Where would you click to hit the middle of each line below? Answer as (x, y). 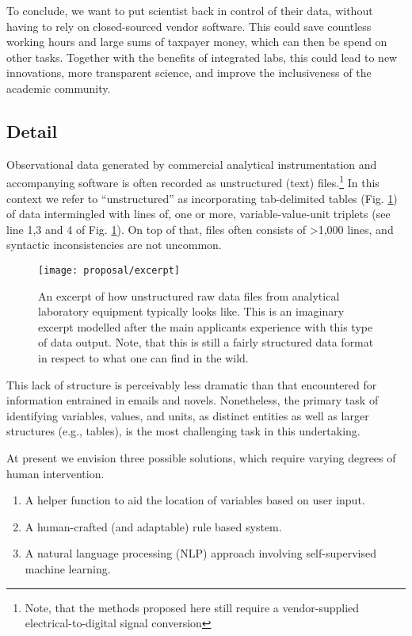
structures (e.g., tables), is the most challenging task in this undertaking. (183, 431)
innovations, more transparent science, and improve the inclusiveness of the (189, 73)
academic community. (59, 88)
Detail (32, 130)
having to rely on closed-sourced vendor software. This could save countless (189, 26)
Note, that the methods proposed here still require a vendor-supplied (192, 607)
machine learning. (68, 568)
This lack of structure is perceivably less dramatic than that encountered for (192, 384)
